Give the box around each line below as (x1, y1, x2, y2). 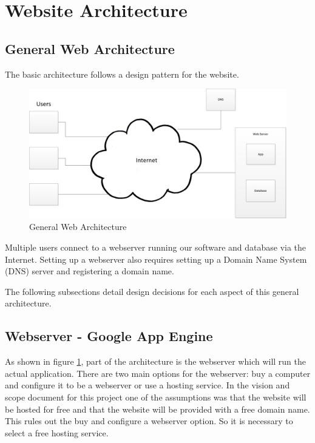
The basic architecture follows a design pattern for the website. (5, 67, 239, 80)
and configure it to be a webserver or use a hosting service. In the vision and (5, 379, 290, 391)
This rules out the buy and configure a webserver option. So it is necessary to (5, 414, 293, 427)
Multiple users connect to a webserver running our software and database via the (5, 241, 307, 254)
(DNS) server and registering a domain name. (5, 265, 174, 277)
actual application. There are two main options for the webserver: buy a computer (5, 367, 311, 379)
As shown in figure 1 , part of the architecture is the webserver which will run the (5, 355, 307, 368)
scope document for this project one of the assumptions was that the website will (5, 390, 307, 403)
